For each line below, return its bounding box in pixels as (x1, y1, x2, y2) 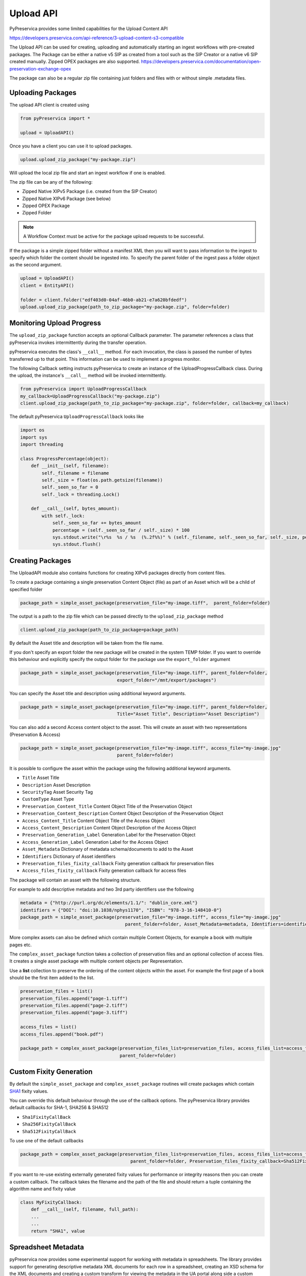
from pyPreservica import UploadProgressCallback (20, 386, 147, 392)
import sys (20, 434, 47, 440)
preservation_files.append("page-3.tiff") (20, 1010, 128, 1016)
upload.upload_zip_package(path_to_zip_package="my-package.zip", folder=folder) (20, 304, 231, 310)
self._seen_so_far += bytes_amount (52, 520, 141, 526)
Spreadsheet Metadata (9, 1243, 84, 1252)
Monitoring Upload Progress (9, 319, 101, 328)
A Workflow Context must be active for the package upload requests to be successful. (23, 233, 205, 239)
